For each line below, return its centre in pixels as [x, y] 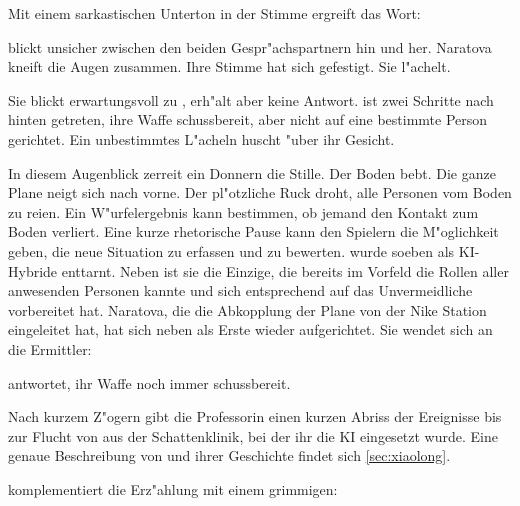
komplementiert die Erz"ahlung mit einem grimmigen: [173, 488]
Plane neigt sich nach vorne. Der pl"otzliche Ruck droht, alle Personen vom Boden [260, 192]
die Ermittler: [50, 348]
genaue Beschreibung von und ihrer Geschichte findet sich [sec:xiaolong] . [229, 455]
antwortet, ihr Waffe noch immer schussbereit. [149, 382]
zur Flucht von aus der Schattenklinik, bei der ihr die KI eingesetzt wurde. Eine [253, 435]
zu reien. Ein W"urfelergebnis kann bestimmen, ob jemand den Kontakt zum [243, 211]
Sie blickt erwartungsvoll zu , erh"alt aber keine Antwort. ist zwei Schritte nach [251, 99]
